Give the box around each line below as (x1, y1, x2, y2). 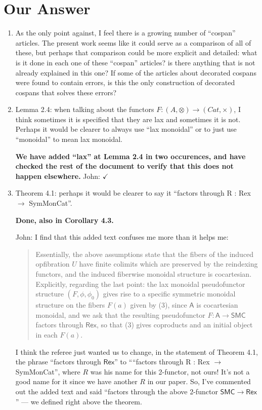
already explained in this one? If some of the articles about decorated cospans (15, 67, 256, 78)
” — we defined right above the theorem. (15, 396, 142, 406)
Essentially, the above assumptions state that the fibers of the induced (35, 248, 254, 259)
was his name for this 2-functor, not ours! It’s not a (90, 366, 250, 377)
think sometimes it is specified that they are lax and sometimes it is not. (15, 114, 241, 124)
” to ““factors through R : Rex (114, 356, 210, 367)
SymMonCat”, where (15, 366, 80, 377)
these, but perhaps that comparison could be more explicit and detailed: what (15, 47, 257, 58)
